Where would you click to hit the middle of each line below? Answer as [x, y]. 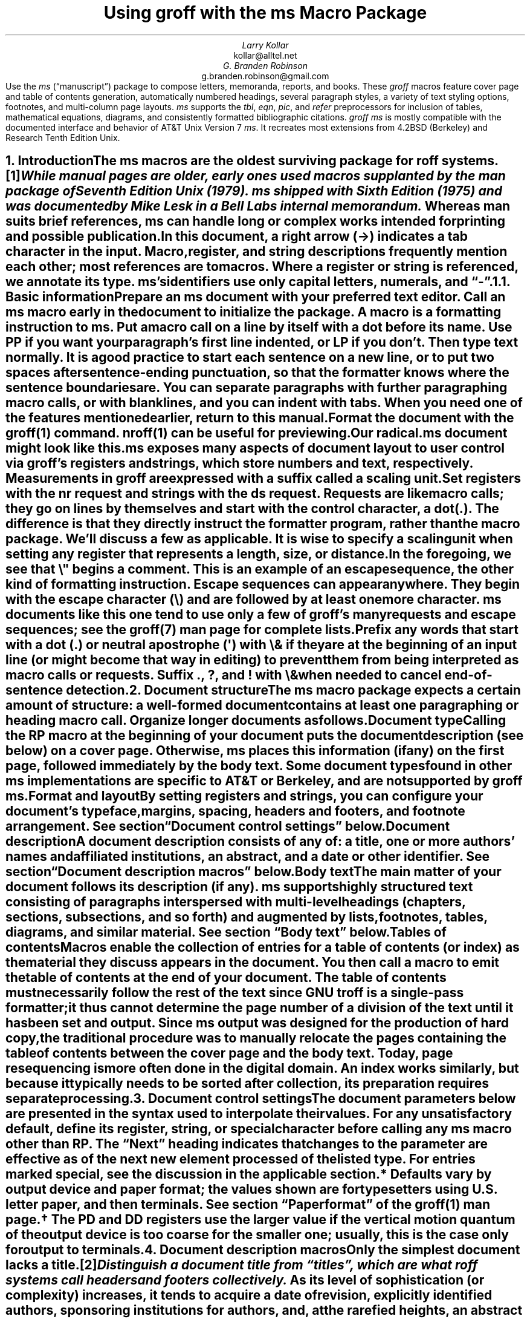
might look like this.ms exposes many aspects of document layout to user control [255, 448]
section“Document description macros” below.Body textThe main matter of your [254, 872]
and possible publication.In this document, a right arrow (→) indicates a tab [237, 237]
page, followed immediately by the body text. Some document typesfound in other [259, 766]
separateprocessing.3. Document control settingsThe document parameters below [261, 1099]
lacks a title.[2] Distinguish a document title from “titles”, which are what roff [242, 1265]
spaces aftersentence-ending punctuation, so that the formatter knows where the [257, 373]
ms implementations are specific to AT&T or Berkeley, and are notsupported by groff [264, 781]
